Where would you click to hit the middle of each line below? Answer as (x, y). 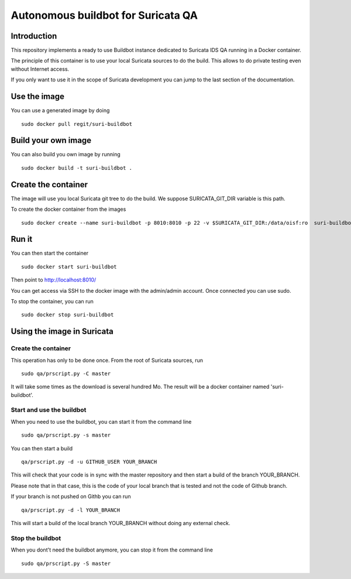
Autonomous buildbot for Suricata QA (104, 15)
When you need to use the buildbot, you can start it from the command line (101, 422)
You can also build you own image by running (66, 155)
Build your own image (51, 141)
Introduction (34, 36)
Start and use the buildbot (49, 410)
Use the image (37, 97)
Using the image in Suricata (62, 332)
